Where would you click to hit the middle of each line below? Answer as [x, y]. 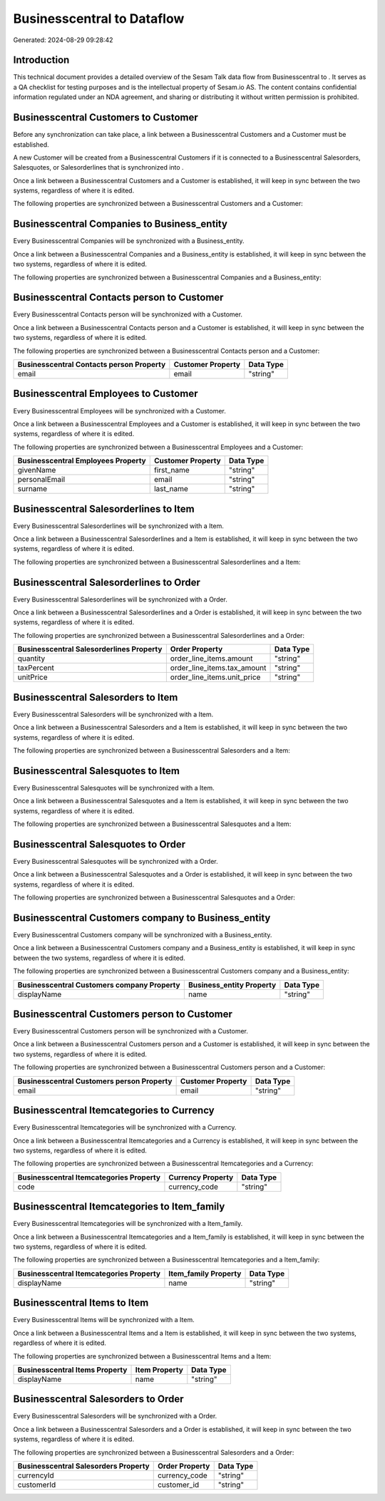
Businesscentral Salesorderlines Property [90, 649]
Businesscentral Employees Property [82, 461]
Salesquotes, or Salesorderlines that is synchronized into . [99, 167]
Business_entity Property [232, 985]
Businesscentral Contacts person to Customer [118, 298]
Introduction [41, 60]
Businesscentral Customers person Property [95, 1081]
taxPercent [36, 668]
